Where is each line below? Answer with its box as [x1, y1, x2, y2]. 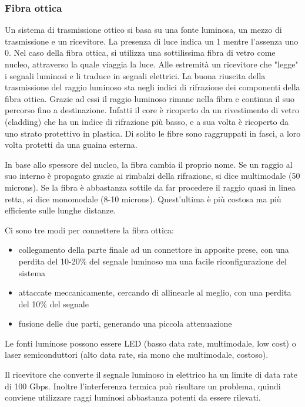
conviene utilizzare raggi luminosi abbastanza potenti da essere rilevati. [5, 391, 261, 403]
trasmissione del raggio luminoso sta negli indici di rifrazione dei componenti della [5, 81, 300, 93]
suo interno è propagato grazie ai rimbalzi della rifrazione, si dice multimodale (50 [5, 169, 300, 182]
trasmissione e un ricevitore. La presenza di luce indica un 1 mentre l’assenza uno [5, 35, 299, 47]
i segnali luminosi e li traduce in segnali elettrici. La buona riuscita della [5, 69, 266, 82]
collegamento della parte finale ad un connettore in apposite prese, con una [18, 243, 289, 256]
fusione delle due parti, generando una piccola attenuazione [18, 317, 232, 330]
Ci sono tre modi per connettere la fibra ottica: [5, 223, 175, 236]
